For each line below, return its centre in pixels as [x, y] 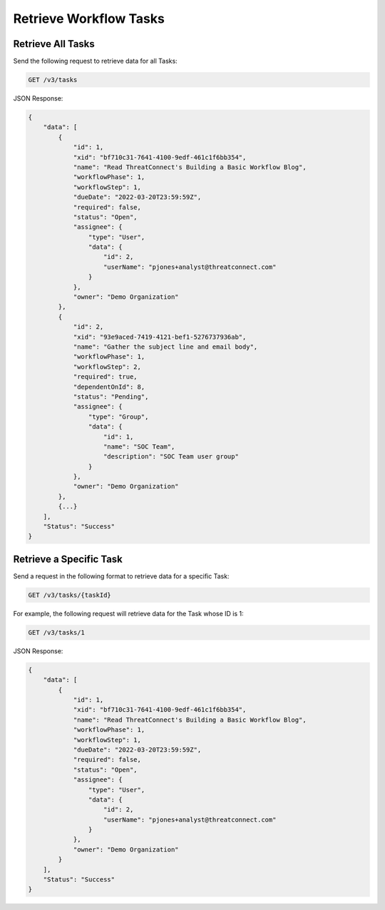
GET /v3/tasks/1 [57, 632]
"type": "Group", [118, 416]
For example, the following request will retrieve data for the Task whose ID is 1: [128, 613]
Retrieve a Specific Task [68, 559]
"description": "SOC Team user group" [171, 457]
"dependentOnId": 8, [109, 387]
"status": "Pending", [111, 397]
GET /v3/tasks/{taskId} [70, 595]
